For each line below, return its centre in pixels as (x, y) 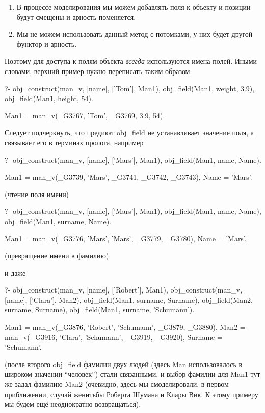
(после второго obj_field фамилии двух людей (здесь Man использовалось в (124, 364)
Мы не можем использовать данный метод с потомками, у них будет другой (135, 34)
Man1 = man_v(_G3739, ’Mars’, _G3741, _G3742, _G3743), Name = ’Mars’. (128, 177)
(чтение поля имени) (37, 194)
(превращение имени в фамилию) (57, 256)
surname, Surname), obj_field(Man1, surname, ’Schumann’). (100, 310)
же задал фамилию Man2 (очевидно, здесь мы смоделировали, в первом (117, 384)
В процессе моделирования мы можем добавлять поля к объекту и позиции (134, 7)
